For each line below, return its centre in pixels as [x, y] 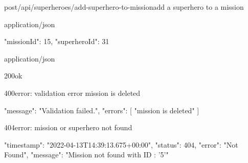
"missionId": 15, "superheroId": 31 [57, 41]
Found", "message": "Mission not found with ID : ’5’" [86, 155]
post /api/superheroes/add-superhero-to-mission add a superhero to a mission [124, 7]
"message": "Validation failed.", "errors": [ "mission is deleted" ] [102, 110]
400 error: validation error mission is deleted [72, 93]
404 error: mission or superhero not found [68, 127]
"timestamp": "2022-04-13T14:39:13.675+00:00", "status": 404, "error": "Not [121, 144]
